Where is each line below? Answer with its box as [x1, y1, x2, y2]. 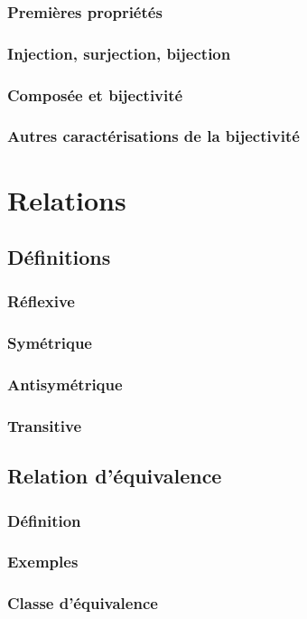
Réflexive [7, 290, 75, 313]
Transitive [7, 414, 82, 436]
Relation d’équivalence [7, 462, 222, 490]
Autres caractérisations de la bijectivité [7, 125, 300, 147]
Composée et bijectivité [7, 83, 183, 106]
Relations [7, 181, 126, 218]
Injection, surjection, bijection [7, 42, 231, 64]
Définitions [7, 243, 111, 271]
